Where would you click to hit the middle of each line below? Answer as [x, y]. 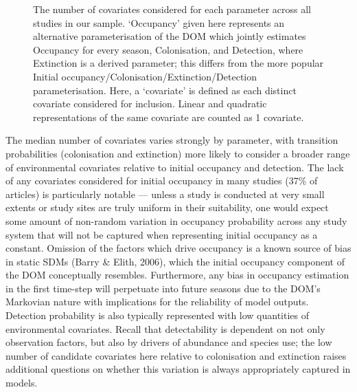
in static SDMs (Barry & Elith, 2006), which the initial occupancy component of [175, 261]
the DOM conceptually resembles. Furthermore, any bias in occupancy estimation [177, 275]
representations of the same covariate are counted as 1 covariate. [169, 117]
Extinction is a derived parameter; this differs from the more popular [178, 63]
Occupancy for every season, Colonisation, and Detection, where [168, 49]
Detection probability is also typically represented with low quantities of [158, 315]
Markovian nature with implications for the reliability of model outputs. [157, 302]
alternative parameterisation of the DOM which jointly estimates [170, 36]
